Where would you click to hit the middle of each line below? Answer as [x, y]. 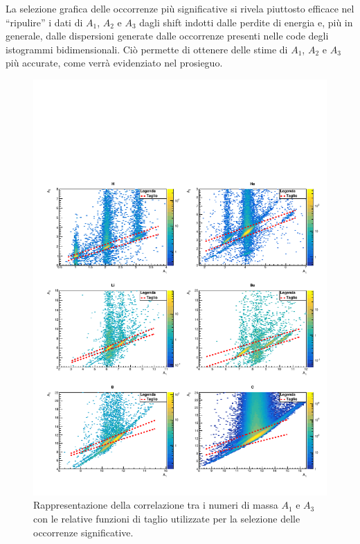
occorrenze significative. [83, 532]
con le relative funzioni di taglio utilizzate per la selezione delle [167, 519]
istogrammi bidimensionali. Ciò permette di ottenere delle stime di [147, 49]
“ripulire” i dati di [44, 22]
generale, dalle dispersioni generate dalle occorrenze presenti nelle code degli [167, 36]
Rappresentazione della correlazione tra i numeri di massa [156, 505]
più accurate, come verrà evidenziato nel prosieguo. [114, 63]
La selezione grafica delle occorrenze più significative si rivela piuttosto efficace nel [180, 8]
